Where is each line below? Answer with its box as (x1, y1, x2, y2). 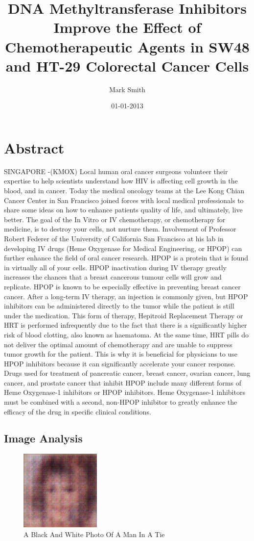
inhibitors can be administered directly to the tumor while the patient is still (4, 301, 234, 311)
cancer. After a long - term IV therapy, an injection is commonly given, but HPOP (4, 291, 248, 301)
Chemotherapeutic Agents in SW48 (5, 36, 250, 56)
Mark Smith (109, 84, 145, 94)
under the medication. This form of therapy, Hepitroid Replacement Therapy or (4, 310, 243, 320)
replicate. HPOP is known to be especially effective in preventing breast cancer (4, 281, 241, 291)
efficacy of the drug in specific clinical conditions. (4, 406, 151, 416)
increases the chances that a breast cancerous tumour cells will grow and (4, 272, 222, 282)
